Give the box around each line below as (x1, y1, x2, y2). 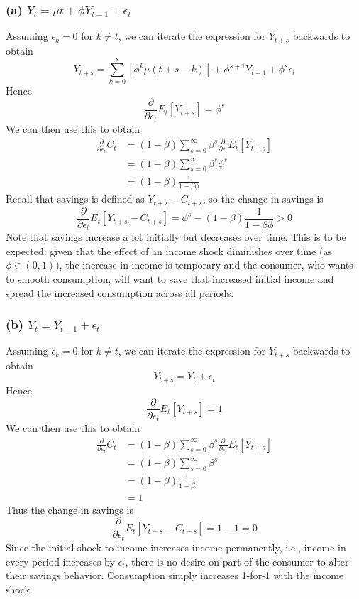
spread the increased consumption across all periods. (6, 285, 234, 300)
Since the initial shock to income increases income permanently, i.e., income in (6, 539, 346, 554)
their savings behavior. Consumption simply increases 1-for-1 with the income (6, 568, 344, 583)
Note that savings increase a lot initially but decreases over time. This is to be (6, 230, 346, 244)
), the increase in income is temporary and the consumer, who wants (55, 257, 353, 272)
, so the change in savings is (202, 191, 324, 206)
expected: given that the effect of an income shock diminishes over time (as (6, 243, 332, 258)
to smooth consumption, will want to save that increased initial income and (6, 271, 334, 286)
